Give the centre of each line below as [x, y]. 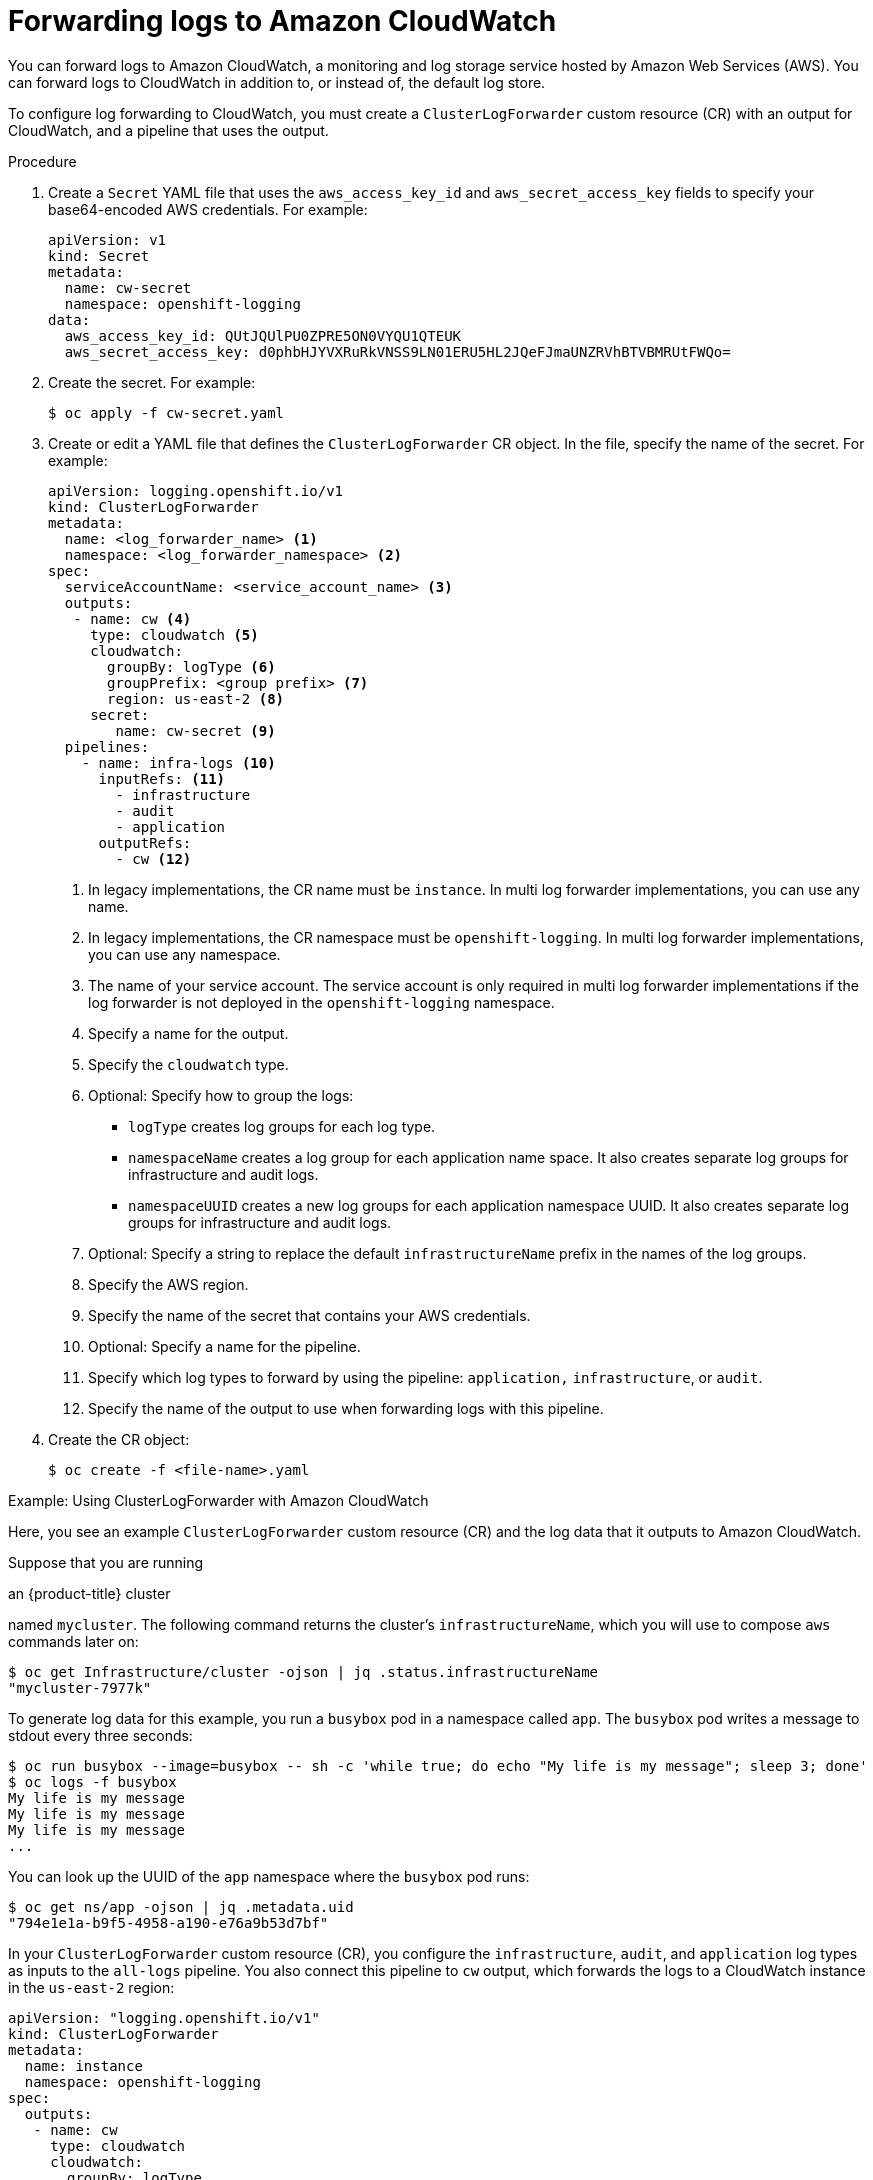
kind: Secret [99, 255]
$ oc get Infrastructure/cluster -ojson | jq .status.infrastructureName [303, 1671]
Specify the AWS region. [168, 1284]
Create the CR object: [119, 1439]
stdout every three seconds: [100, 1735]
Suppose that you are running [106, 1562]
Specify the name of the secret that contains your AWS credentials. [309, 1315]
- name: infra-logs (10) [178, 762]
